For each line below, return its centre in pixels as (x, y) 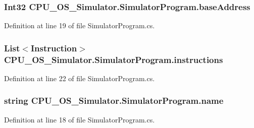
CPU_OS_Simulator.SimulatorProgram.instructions (114, 59)
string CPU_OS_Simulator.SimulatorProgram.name (114, 101)
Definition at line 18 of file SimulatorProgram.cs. (80, 119)
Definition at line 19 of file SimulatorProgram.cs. (80, 25)
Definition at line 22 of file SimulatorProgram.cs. (80, 78)
